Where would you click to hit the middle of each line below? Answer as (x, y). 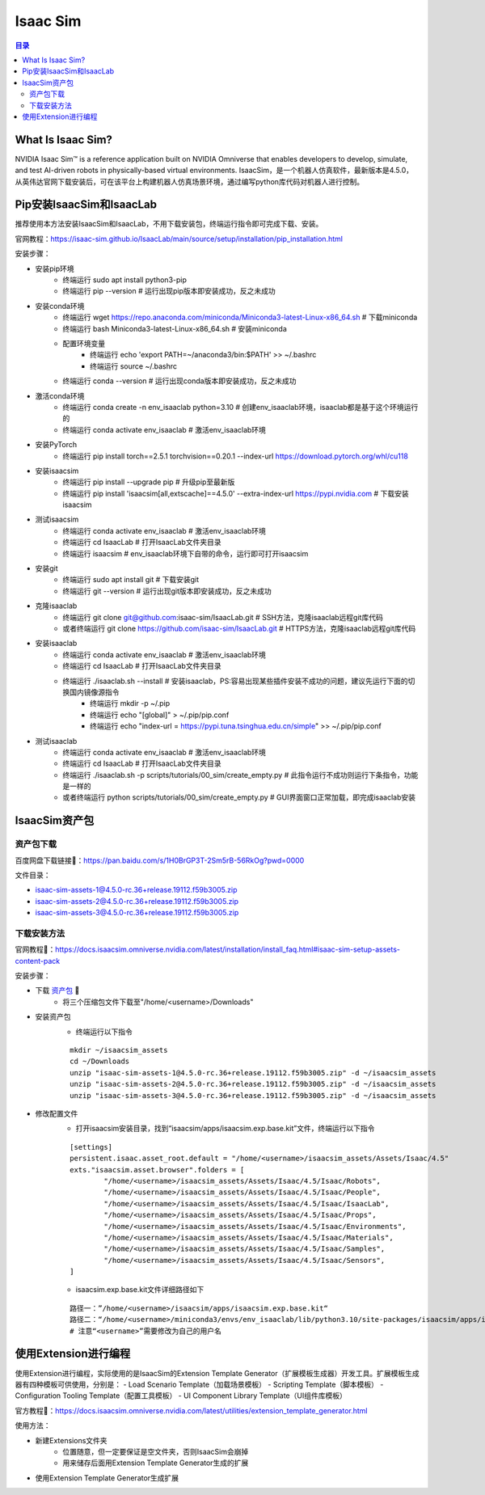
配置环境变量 (84, 343)
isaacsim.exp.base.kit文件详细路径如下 (140, 1290)
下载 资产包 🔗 (57, 990)
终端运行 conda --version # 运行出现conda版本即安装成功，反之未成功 (179, 381)
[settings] (91, 1147)
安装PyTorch (56, 445)
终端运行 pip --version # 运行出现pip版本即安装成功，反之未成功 (169, 291)
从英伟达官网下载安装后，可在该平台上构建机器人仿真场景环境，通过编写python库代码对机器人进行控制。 (189, 181)
